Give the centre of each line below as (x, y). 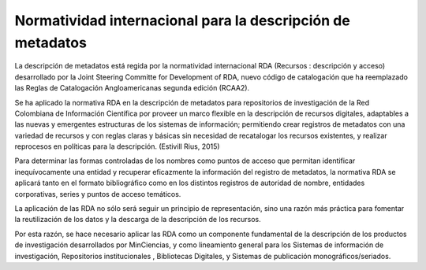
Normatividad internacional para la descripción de (182, 20)
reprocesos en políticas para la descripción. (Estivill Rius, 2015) (117, 146)
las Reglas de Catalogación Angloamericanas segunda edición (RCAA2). (132, 88)
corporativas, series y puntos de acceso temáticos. (98, 194)
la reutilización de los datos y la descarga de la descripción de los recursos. (138, 220)
